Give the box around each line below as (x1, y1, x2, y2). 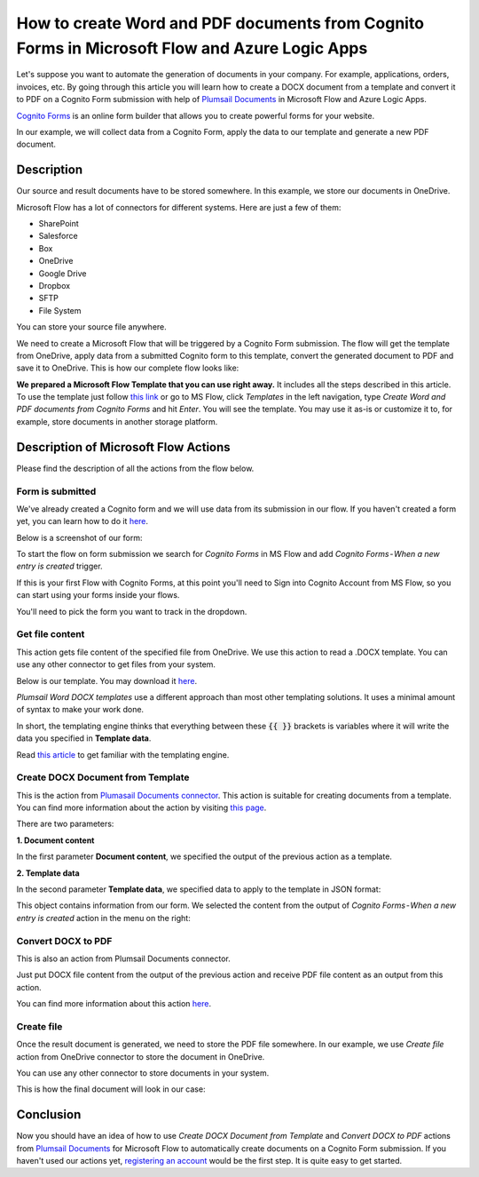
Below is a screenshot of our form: (16, 532, 143, 543)
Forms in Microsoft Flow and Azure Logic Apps (16, 38, 368, 58)
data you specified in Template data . (16, 733, 152, 744)
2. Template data (16, 867, 80, 879)
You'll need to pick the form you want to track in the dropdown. (16, 606, 247, 616)
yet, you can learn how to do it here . (16, 516, 149, 527)
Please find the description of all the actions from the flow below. (16, 463, 255, 473)
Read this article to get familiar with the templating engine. (16, 749, 230, 759)
